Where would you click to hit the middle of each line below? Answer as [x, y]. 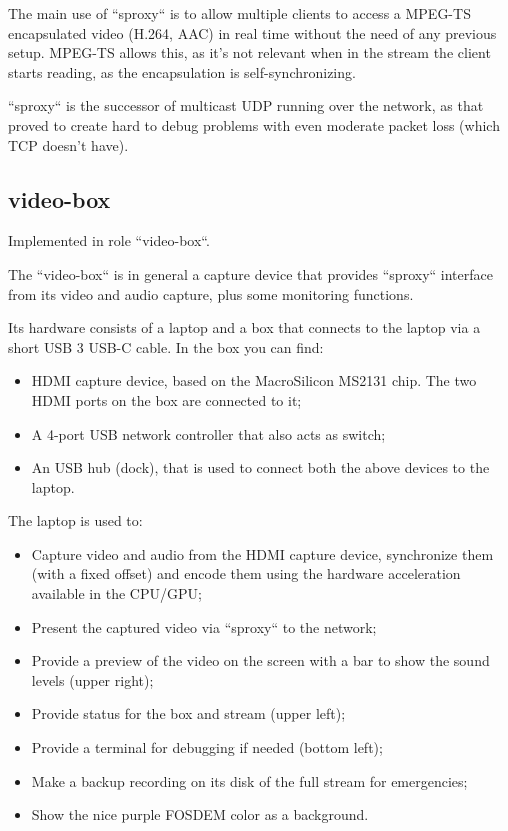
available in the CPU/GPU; [116, 593]
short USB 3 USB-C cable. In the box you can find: [166, 346]
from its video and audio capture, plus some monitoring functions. [211, 293]
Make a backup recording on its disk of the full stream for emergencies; [249, 780]
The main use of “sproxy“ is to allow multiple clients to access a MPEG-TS [239, 13]
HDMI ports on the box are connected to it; [166, 399]
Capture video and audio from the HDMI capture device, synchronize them [262, 553]
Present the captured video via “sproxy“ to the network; [204, 626]
